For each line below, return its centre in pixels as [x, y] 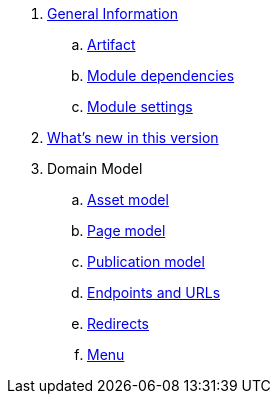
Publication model [146, 261]
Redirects [118, 323]
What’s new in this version [133, 137]
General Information [112, 13]
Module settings [140, 106]
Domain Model [95, 168]
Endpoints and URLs [154, 292]
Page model [126, 230]
